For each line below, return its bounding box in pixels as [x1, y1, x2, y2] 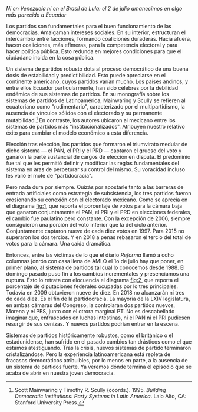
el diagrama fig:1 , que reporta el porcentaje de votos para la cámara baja [6, 202, 183, 209]
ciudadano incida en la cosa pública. [6, 54, 95, 61]
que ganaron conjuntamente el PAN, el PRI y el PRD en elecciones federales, [6, 208, 192, 215]
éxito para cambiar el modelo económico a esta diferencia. [6, 129, 148, 136]
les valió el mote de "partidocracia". [6, 172, 93, 179]
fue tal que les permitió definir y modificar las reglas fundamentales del [6, 159, 180, 166]
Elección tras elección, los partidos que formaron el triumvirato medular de [6, 140, 188, 148]
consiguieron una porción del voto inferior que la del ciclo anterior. [6, 221, 168, 228]
